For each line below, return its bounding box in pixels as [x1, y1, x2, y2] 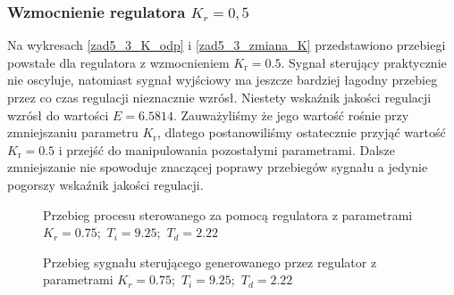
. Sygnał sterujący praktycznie [281, 53, 447, 71]
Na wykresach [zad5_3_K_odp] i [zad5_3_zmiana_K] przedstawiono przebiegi [7, 36, 446, 54]
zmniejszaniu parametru [7, 123, 139, 142]
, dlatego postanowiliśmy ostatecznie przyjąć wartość [156, 123, 446, 142]
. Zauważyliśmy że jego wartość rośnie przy [172, 105, 409, 124]
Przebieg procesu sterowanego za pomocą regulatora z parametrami [43, 205, 413, 224]
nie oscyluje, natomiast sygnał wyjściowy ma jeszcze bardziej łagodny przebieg [7, 70, 438, 89]
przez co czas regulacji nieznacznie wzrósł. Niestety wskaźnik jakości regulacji [7, 88, 432, 106]
